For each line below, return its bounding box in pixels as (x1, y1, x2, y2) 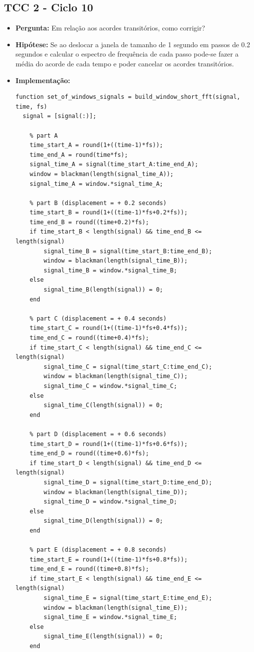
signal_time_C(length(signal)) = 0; (44, 402, 163, 409)
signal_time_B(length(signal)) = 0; (44, 286, 163, 294)
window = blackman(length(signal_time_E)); (44, 604, 188, 611)
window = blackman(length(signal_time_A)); (29, 170, 174, 178)
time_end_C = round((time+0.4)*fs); (29, 334, 149, 342)
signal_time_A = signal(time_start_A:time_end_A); (29, 161, 199, 168)
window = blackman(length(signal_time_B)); (44, 257, 188, 265)
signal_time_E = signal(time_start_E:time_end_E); (44, 594, 212, 602)
